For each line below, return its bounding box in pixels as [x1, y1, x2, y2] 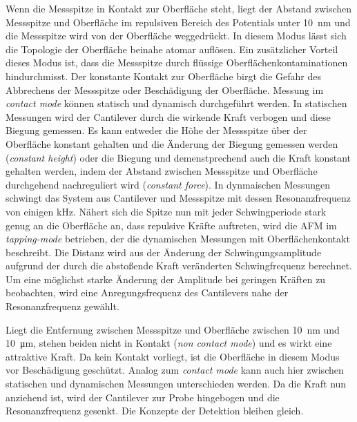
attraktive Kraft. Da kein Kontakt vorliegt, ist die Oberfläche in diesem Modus [6, 349, 340, 363]
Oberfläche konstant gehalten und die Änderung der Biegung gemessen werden [6, 136, 338, 151]
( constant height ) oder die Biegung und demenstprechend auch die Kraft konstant [6, 150, 351, 164]
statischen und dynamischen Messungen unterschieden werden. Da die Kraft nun [6, 376, 347, 391]
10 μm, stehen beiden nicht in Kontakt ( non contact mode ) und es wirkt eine [6, 336, 332, 350]
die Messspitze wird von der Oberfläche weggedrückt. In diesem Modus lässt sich [6, 28, 347, 43]
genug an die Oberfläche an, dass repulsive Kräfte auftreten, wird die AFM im [6, 218, 337, 232]
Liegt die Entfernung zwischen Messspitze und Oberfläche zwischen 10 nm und [6, 322, 340, 336]
